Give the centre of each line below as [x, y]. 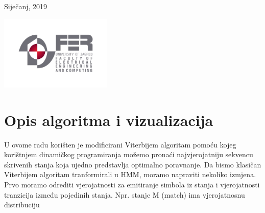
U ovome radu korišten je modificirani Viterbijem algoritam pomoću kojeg [120, 144]
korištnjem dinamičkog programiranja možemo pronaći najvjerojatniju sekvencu [129, 154]
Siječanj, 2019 [26, 6]
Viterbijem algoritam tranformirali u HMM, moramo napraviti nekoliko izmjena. [130, 174]
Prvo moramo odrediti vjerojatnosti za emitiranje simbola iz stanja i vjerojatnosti [132, 184]
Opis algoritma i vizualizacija [109, 120]
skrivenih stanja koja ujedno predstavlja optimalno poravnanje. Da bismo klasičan [133, 164]
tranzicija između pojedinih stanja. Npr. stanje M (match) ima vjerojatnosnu [125, 194]
